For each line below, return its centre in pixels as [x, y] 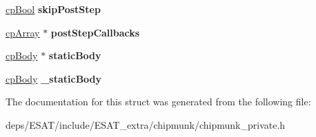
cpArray [23, 32]
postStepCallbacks [95, 32]
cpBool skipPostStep [53, 9]
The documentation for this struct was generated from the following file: [158, 102]
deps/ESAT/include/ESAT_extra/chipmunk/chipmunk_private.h [146, 124]
